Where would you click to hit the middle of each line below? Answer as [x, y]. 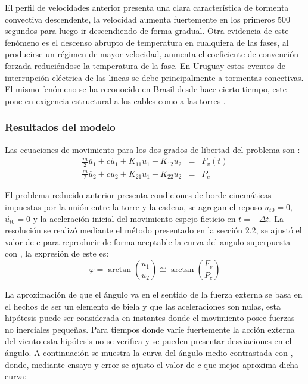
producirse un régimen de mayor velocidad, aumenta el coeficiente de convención [152, 54]
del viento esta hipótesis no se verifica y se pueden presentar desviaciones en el [148, 341]
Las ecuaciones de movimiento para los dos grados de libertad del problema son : [153, 149]
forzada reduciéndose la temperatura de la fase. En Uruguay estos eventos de [145, 65]
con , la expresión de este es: [57, 253]
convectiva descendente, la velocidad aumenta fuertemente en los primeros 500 [148, 19]
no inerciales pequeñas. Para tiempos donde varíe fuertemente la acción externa [150, 329]
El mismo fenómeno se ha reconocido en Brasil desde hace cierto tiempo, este [146, 89]
